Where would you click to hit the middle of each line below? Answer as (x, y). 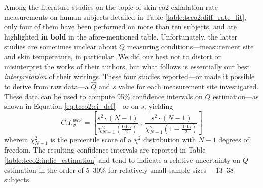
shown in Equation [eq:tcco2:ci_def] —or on (71, 106)
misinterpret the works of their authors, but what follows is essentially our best (127, 66)
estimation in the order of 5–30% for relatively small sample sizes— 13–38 (119, 170)
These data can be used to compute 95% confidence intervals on (103, 96)
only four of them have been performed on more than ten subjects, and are (120, 27)
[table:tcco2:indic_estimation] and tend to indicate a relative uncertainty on (122, 160)
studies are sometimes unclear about (61, 46)
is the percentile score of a (91, 139)
